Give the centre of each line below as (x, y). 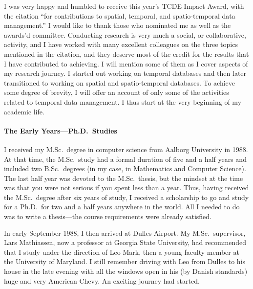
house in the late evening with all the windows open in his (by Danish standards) (126, 271)
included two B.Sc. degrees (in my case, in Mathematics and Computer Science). (125, 168)
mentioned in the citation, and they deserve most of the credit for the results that (126, 54)
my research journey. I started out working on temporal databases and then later (125, 73)
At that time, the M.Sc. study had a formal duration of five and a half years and (125, 159)
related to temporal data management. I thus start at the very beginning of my (123, 101)
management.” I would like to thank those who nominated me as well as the (117, 25)
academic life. (24, 111)
